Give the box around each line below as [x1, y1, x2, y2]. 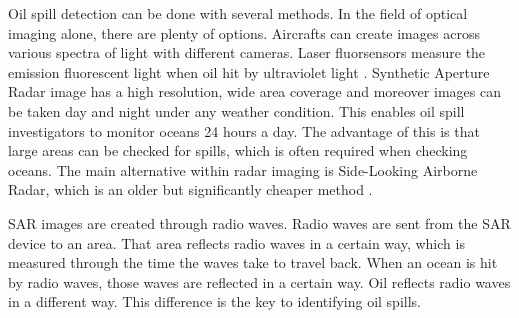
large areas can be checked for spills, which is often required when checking [8, 140, 468, 161]
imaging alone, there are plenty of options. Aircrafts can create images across [8, 22, 480, 43]
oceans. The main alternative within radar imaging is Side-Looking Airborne [8, 159, 478, 180]
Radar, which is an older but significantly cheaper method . [8, 179, 373, 200]
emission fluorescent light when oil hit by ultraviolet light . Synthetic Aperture [8, 61, 490, 82]
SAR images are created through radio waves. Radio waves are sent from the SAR [8, 212, 511, 233]
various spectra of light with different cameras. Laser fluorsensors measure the [8, 42, 486, 63]
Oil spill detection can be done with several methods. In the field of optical [8, 3, 468, 23]
